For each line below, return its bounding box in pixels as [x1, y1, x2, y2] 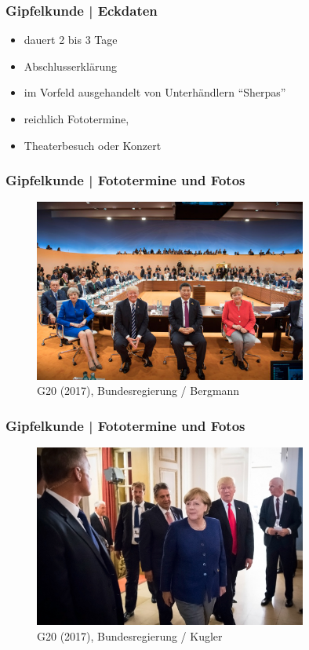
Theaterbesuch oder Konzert [24, 137, 162, 153]
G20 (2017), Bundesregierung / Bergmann [37, 382, 240, 399]
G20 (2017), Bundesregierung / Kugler [37, 627, 223, 644]
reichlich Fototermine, [24, 111, 129, 126]
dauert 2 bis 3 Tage [24, 31, 118, 48]
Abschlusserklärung [24, 57, 117, 74]
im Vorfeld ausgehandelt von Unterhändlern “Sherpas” [24, 84, 286, 100]
